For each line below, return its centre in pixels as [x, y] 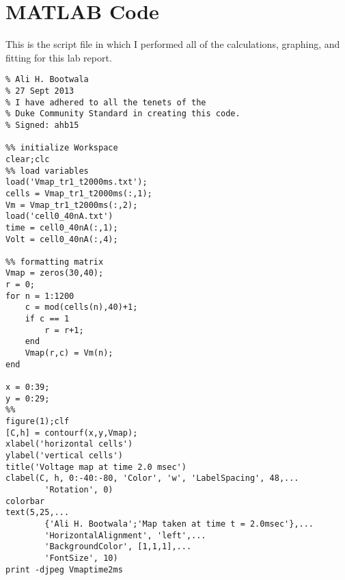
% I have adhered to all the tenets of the [106, 102]
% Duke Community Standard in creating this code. [123, 114]
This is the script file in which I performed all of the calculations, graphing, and [173, 44]
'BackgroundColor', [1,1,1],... [118, 547]
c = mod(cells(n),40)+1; [81, 307]
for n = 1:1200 [40, 296]
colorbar [25, 501]
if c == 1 [47, 319]
